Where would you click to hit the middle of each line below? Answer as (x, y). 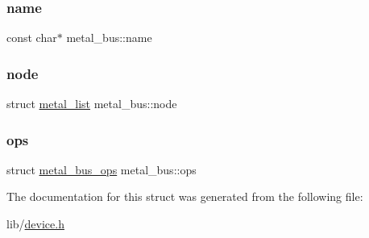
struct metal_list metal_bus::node (92, 104)
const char (32, 38)
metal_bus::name (109, 38)
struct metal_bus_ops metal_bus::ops (102, 169)
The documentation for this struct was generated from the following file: (185, 196)
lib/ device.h (35, 224)
